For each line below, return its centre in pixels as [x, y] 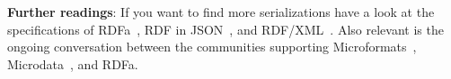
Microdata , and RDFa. [73, 63]
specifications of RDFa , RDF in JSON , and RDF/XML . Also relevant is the [225, 29]
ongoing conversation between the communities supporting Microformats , [212, 47]
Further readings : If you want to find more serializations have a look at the [221, 12]
